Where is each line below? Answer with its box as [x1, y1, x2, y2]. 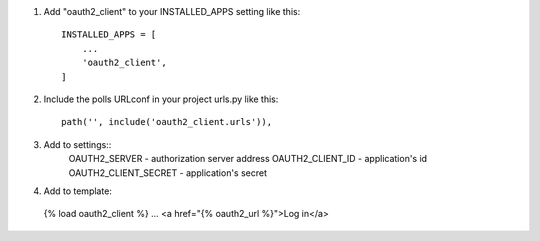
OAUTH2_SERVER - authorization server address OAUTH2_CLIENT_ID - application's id [68, 153, 428, 165]
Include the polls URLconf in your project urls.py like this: [43, 93, 279, 105]
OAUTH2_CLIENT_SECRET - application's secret [68, 166, 268, 179]
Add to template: [43, 185, 112, 197]
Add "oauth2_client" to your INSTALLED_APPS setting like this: [43, 6, 301, 17]
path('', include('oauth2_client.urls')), [61, 116, 273, 128]
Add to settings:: [43, 138, 112, 150]
